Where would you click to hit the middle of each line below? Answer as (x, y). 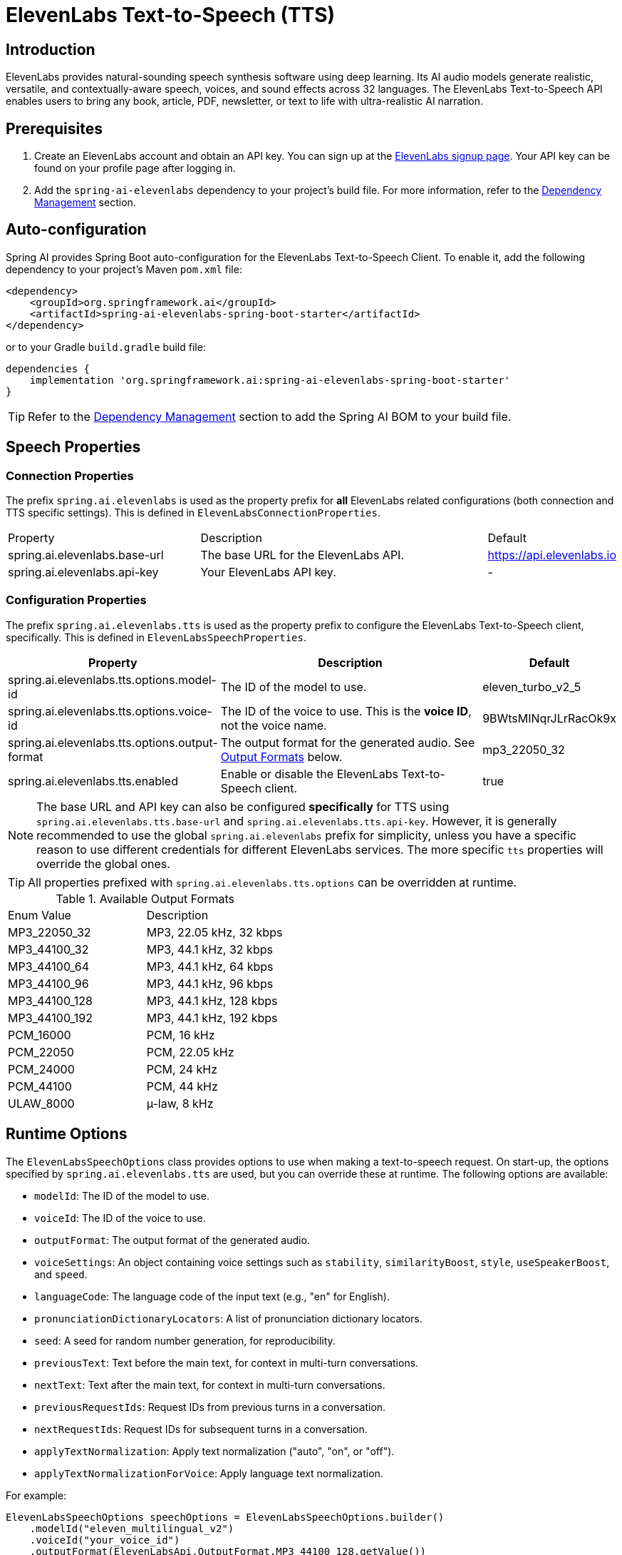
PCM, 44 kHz (182, 1086)
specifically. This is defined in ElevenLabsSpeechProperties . (156, 637)
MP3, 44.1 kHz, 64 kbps (210, 966)
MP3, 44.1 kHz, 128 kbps (212, 1000)
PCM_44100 (40, 1086)
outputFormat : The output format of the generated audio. (172, 1240)
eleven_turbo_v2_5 (532, 687)
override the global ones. (103, 863)
